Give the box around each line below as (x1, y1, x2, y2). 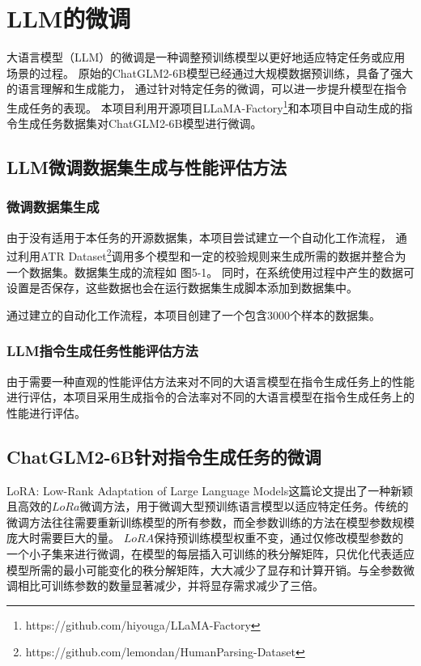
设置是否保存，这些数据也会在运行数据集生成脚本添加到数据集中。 (6, 279, 358, 296)
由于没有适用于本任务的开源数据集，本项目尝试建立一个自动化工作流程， (6, 228, 392, 245)
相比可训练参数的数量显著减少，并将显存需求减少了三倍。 (17, 577, 324, 594)
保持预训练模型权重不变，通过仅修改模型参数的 (154, 529, 404, 546)
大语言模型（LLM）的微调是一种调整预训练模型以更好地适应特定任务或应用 (6, 49, 406, 66)
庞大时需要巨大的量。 (6, 529, 120, 546)
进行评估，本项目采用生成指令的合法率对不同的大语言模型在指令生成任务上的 (6, 388, 415, 405)
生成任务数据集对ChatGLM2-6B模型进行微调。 (17, 115, 262, 132)
